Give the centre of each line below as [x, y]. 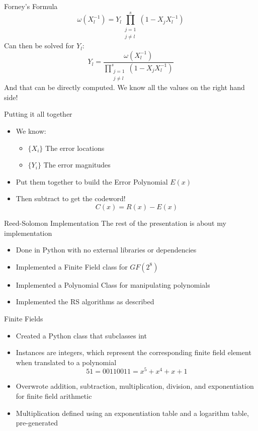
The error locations [75, 148]
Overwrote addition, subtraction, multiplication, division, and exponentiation [135, 386]
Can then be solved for [39, 46]
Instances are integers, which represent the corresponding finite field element [134, 352]
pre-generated [37, 423]
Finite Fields [24, 318]
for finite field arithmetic [54, 396]
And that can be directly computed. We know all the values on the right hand [124, 87]
